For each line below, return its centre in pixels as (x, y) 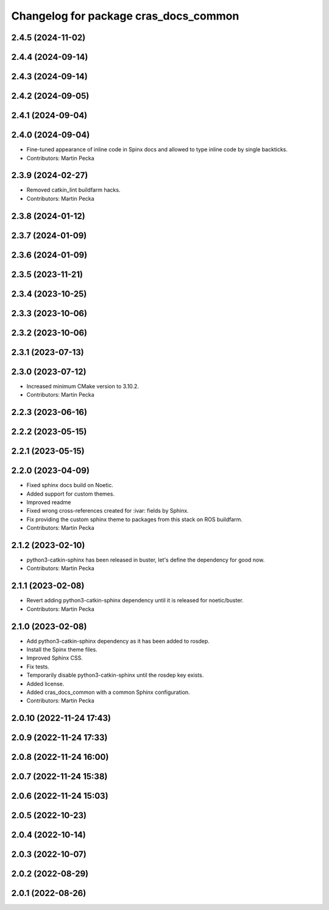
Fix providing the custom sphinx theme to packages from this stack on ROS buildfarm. (135, 519)
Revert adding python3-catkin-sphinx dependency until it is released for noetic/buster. (135, 601)
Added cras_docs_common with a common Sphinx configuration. (108, 692)
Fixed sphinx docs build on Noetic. (70, 485)
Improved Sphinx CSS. (55, 658)
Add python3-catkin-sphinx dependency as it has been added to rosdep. (118, 641)
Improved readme (49, 502)
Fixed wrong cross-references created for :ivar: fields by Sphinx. (108, 511)
